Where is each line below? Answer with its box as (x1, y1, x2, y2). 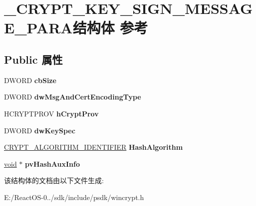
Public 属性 (4, 51, 63, 67)
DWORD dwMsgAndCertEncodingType (4, 92, 141, 102)
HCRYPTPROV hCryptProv (4, 108, 99, 118)
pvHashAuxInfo (25, 158, 80, 169)
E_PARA (4, 17, 73, 38)
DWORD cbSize (4, 75, 56, 85)
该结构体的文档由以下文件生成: (4, 175, 104, 186)
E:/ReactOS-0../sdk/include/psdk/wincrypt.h (4, 192, 144, 202)
